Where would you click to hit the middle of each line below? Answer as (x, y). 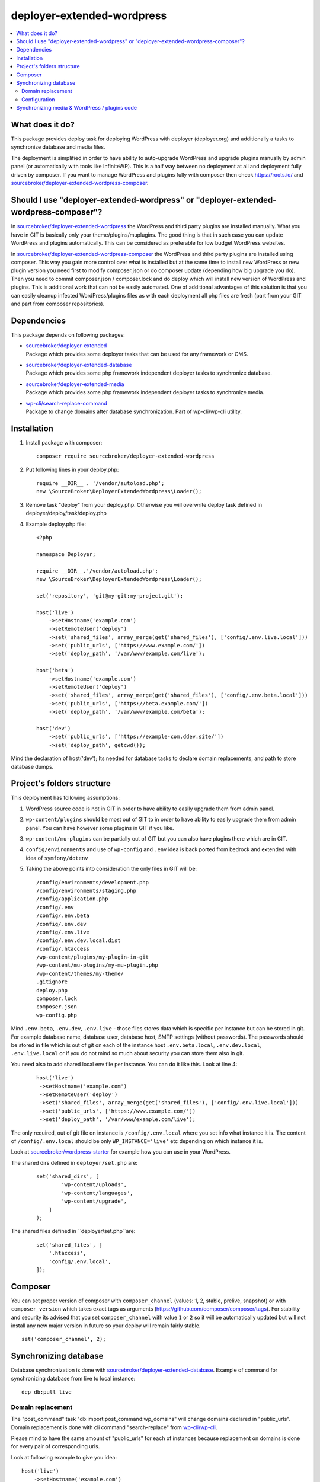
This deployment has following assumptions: (65, 798)
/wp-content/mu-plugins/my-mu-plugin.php (97, 965)
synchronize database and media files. (58, 147)
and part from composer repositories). (58, 304)
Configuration (39, 99)
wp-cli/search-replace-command (66, 403)
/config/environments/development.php (93, 882)
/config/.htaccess (63, 949)
